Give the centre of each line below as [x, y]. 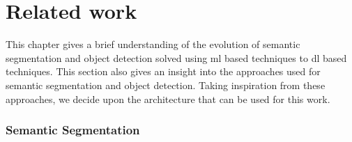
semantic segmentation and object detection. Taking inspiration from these [166, 85]
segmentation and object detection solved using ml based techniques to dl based [176, 57]
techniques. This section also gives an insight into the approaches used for [163, 71]
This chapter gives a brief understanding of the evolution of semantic [153, 44]
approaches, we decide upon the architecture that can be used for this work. [168, 98]
